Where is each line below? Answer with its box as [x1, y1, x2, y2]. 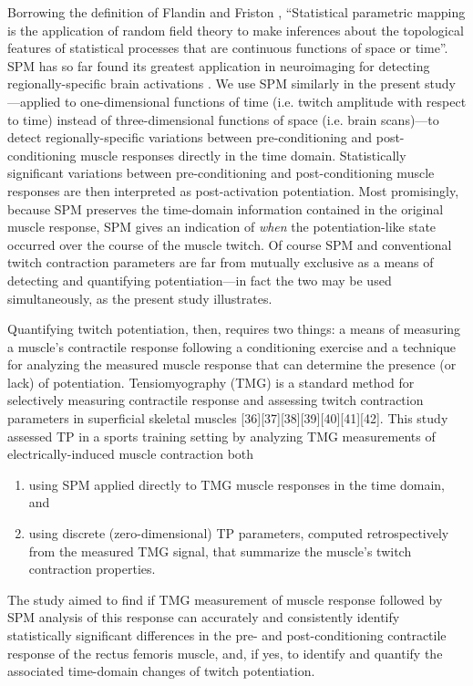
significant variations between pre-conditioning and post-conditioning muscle [7, 163, 435, 182]
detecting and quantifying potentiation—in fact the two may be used [7, 270, 392, 289]
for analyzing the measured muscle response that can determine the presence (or [7, 355, 457, 374]
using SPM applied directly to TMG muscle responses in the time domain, [28, 474, 445, 494]
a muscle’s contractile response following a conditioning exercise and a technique [7, 337, 457, 356]
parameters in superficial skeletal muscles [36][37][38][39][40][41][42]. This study [7, 409, 448, 428]
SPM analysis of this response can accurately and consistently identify [7, 608, 400, 627]
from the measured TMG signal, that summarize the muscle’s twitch [28, 541, 412, 560]
